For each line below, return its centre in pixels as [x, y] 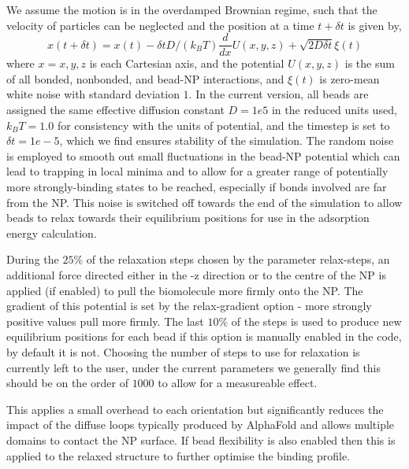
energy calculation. [52, 233]
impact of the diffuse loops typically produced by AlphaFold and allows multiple [201, 425]
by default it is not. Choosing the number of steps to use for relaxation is [183, 351]
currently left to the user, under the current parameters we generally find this [194, 367]
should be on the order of [67, 383]
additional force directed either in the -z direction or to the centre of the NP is [196, 274]
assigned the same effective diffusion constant [115, 110]
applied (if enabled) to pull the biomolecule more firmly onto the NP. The [185, 290]
